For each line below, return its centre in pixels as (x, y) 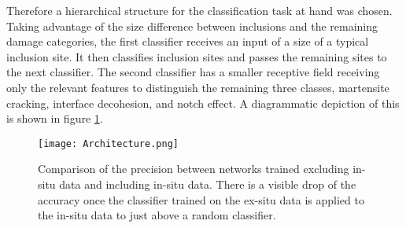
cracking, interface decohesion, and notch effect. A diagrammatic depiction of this (203, 103)
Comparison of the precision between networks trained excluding (194, 169)
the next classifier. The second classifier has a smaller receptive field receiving (193, 72)
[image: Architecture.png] (108, 143)
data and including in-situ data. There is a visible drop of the (208, 184)
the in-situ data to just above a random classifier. (157, 215)
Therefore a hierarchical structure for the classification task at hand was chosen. (199, 10)
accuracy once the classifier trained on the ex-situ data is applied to (201, 199)
